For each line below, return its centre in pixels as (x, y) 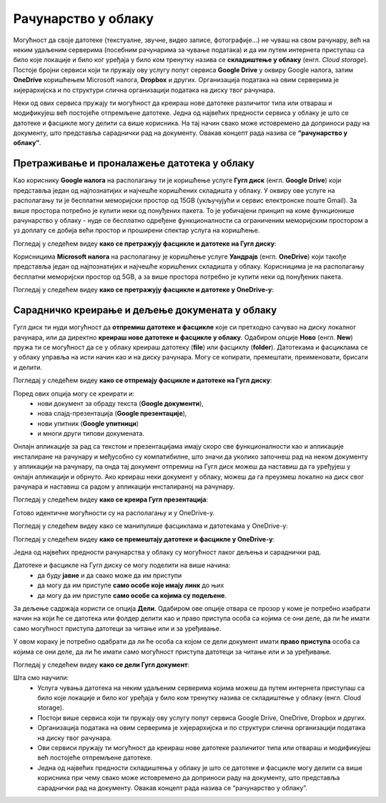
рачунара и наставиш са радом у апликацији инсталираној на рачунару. (124, 487)
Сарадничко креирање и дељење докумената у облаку (145, 310)
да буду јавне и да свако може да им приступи (110, 575)
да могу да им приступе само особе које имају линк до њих (131, 585)
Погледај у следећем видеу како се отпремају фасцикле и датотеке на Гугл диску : (143, 380)
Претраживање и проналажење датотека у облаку (134, 163)
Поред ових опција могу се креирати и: (74, 394)
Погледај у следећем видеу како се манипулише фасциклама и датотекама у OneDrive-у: (151, 526)
